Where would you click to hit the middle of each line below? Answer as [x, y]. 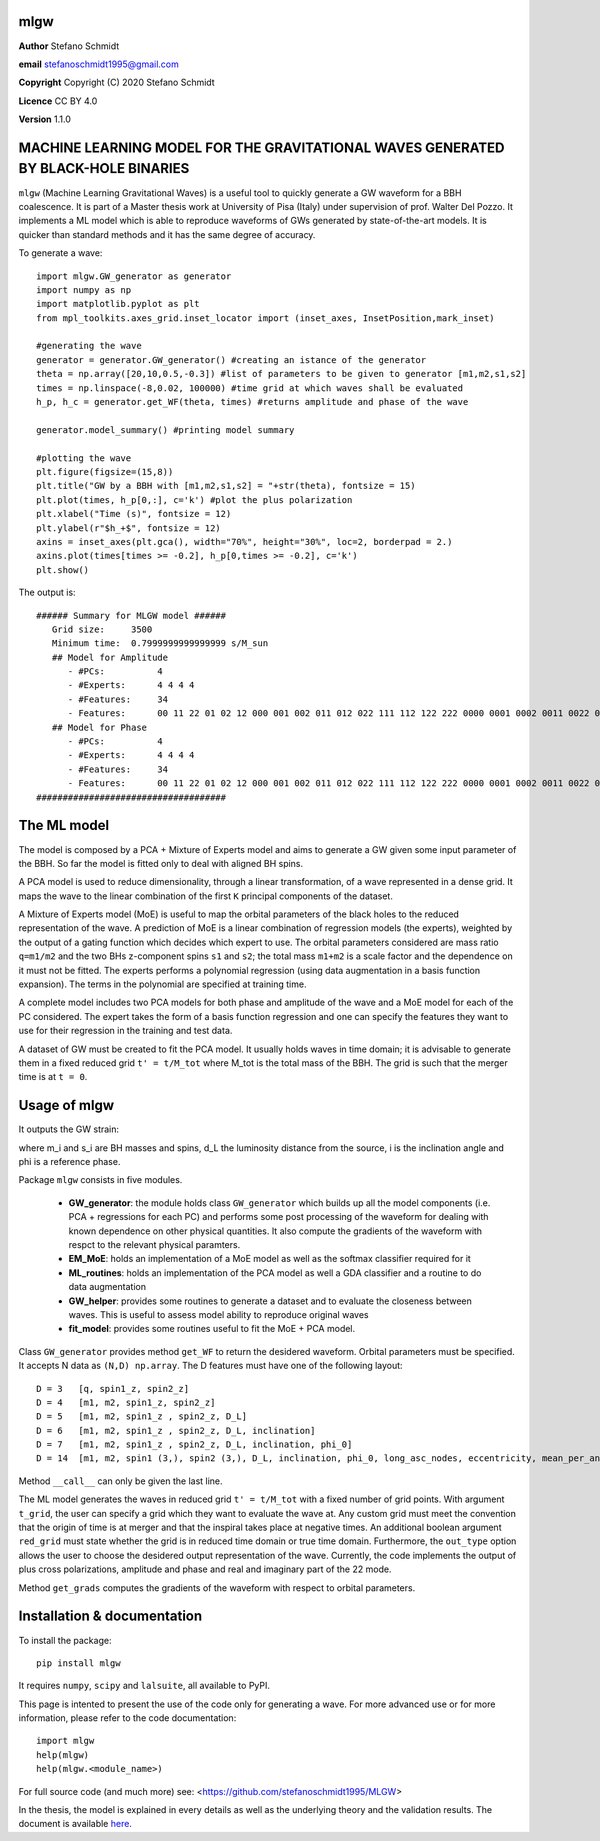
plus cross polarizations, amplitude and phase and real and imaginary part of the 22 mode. [205, 1569]
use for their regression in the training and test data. [125, 1031]
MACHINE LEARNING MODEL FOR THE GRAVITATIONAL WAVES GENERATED [261, 147]
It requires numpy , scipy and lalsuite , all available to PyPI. [144, 1686]
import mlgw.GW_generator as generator [134, 276]
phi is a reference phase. [69, 1162]
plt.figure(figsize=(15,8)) [105, 471]
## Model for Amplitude [110, 657]
